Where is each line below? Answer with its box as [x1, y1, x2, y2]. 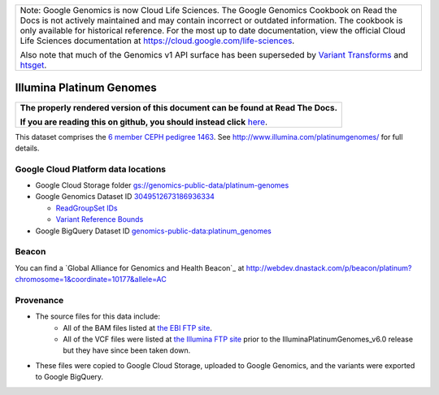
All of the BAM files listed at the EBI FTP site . [63, 323, 213, 332]
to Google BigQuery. [35, 372, 104, 382]
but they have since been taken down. [63, 345, 191, 355]
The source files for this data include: [35, 311, 160, 321]
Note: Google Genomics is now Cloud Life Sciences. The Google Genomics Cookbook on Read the [20, 5, 398, 15]
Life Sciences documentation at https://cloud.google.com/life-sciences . [20, 35, 295, 46]
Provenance [15, 294, 64, 306]
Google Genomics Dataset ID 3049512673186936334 [35, 192, 215, 202]
